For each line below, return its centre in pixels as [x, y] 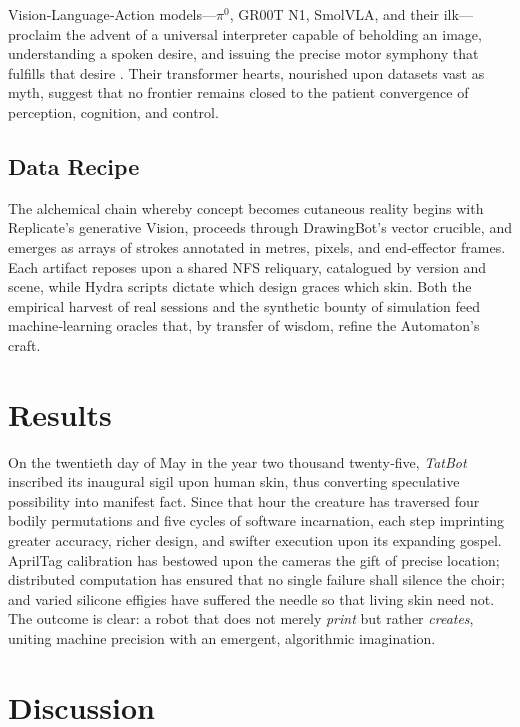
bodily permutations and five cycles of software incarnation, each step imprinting [256, 520]
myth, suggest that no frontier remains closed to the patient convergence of [238, 92]
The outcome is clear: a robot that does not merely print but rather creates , [241, 618]
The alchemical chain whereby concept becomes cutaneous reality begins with [246, 207]
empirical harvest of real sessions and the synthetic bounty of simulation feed [244, 305]
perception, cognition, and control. [113, 111]
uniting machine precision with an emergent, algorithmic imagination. [222, 637]
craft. [24, 344]
